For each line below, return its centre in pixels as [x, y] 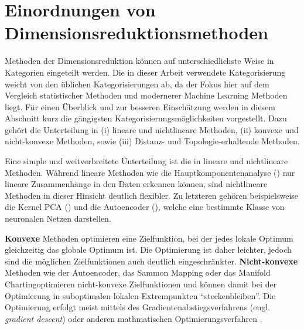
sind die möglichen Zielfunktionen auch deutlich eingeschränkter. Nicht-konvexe [151, 261]
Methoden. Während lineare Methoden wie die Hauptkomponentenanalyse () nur [150, 172]
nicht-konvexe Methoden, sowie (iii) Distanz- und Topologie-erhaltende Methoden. [152, 141]
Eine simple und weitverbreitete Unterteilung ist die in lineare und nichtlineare [146, 161]
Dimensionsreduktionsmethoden [136, 33]
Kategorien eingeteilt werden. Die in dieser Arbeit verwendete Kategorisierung [145, 72]
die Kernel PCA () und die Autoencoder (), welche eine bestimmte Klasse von [145, 207]
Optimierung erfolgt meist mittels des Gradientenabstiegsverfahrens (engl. [138, 307]
